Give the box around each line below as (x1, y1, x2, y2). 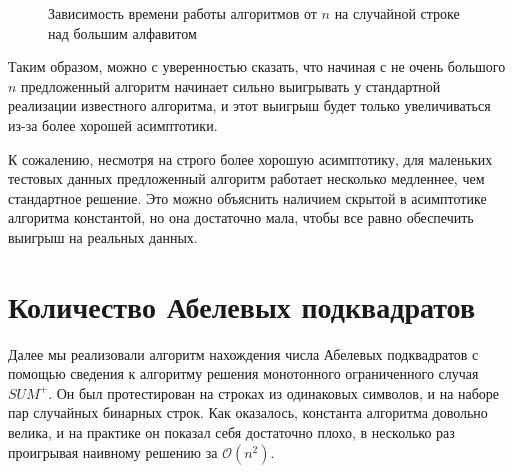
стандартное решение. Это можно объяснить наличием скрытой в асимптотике (8, 187, 487, 208)
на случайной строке (334, 3, 460, 23)
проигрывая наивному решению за (8, 441, 218, 462)
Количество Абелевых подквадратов (8, 285, 476, 326)
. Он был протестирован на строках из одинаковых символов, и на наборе (48, 382, 500, 403)
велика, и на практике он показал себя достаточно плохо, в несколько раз (8, 422, 455, 443)
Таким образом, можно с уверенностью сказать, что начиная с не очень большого (8, 56, 506, 77)
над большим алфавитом (48, 22, 197, 43)
